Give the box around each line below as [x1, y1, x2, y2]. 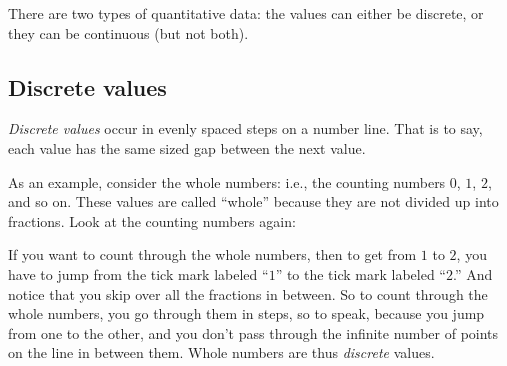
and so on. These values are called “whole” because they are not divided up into [8, 191, 499, 212]
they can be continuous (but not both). [8, 22, 249, 43]
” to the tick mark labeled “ [275, 263, 446, 284]
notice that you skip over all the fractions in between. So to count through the [8, 283, 488, 304]
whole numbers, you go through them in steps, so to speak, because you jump [8, 303, 485, 324]
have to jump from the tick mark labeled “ [8, 263, 269, 284]
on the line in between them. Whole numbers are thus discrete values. [8, 342, 435, 363]
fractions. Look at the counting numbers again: [8, 210, 296, 231]
